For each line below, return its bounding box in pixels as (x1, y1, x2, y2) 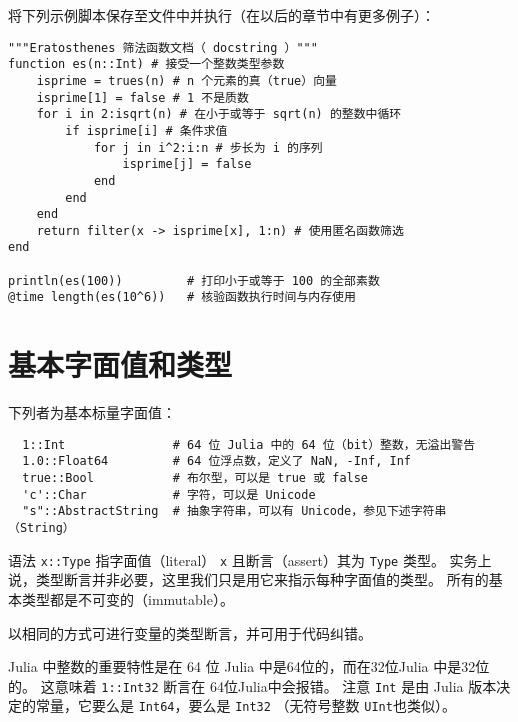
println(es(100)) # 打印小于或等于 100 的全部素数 (8, 273, 380, 288)
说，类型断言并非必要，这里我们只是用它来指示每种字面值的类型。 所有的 (8, 569, 489, 590)
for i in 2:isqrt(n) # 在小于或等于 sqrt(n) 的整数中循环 (36, 107, 402, 122)
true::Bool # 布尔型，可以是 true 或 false (22, 471, 369, 486)
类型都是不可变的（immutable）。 (21, 589, 234, 609)
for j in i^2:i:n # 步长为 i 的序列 (93, 140, 323, 155)
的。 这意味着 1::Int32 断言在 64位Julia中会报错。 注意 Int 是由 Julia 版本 (8, 675, 497, 696)
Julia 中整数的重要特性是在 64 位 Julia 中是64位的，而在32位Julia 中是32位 (8, 656, 490, 677)
